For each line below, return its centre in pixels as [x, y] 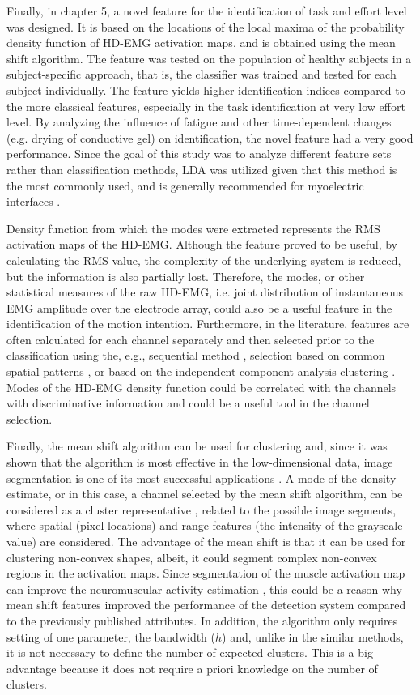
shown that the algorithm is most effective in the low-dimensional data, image [200, 462]
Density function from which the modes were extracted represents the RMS [193, 228]
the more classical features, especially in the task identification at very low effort [206, 106]
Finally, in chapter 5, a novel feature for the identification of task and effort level [207, 11]
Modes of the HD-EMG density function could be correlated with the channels [202, 387]
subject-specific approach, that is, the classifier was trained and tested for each [202, 74]
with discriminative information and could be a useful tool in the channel [188, 403]
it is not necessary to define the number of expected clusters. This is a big [190, 652]
